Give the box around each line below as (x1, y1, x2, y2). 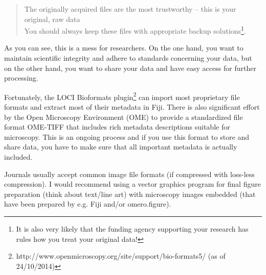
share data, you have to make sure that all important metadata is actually (4, 141, 237, 152)
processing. (4, 72, 38, 83)
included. (4, 152, 33, 162)
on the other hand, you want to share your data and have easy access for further (4, 62, 256, 73)
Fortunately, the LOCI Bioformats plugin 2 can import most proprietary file (4, 90, 240, 102)
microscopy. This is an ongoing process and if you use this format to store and (4, 131, 250, 142)
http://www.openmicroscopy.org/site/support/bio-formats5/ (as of (16, 251, 226, 261)
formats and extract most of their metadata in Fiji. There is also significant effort (4, 102, 260, 112)
